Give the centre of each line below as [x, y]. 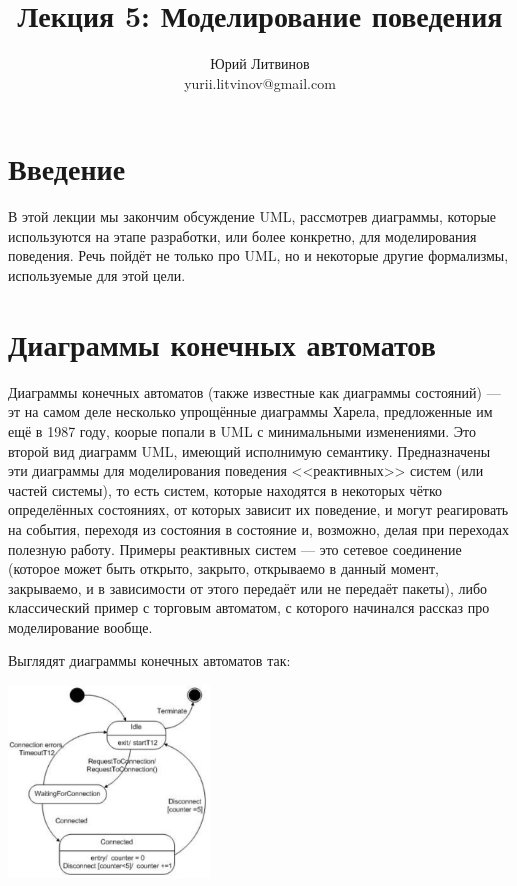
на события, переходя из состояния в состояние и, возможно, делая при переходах [258, 528]
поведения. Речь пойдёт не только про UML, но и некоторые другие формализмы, [258, 255]
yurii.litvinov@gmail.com [260, 82]
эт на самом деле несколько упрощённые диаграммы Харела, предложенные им [250, 411]
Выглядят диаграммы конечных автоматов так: [149, 660]
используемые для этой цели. [97, 275]
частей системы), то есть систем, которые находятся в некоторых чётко [225, 489]
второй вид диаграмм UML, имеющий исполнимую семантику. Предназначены [249, 450]
